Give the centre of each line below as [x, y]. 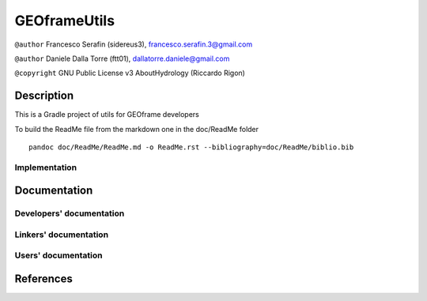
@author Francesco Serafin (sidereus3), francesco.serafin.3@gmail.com [134, 44]
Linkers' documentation [62, 235]
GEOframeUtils [64, 21]
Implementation [46, 167]
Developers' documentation [70, 213]
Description [44, 96]
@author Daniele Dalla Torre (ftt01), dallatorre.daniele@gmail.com [122, 58]
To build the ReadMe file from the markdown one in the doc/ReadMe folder [137, 129]
